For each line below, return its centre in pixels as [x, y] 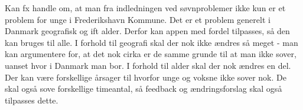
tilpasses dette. [32, 100]
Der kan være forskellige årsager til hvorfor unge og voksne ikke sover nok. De [146, 77]
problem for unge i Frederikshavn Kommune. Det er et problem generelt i [138, 19]
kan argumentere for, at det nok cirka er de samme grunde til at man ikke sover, [151, 54]
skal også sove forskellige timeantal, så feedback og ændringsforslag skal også [144, 89]
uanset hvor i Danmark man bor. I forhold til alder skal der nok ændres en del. [148, 65]
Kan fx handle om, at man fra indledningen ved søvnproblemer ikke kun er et [145, 8]
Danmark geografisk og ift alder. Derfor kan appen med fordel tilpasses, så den [147, 31]
